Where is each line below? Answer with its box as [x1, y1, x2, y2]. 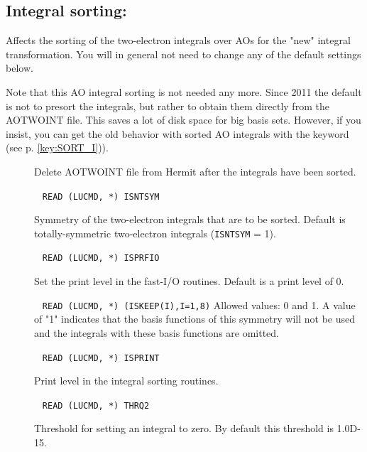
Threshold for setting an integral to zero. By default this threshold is [34, 421, 334, 436]
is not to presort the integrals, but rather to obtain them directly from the [6, 98, 329, 113]
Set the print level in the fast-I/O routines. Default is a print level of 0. [34, 274, 344, 289]
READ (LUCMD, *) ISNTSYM [42, 191, 160, 202]
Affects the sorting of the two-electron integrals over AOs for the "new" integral [6, 33, 351, 48]
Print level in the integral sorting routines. [34, 373, 219, 388]
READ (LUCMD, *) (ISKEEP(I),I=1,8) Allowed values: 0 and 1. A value [42, 297, 356, 312]
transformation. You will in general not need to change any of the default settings [6, 46, 361, 61]
